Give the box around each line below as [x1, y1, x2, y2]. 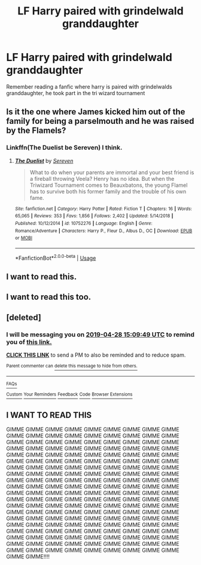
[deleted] [6, 312, 42, 323]
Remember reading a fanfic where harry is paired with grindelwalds [6, 83, 172, 90]
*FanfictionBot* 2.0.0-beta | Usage [14, 253, 96, 262]
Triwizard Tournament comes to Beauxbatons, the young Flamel [29, 181, 188, 189]
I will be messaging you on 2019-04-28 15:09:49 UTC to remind [6, 330, 195, 339]
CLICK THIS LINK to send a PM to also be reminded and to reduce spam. [6, 351, 186, 359]
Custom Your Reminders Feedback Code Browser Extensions [6, 391, 133, 397]
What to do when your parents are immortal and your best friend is [29, 169, 194, 176]
